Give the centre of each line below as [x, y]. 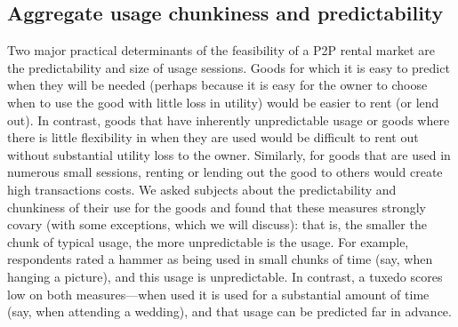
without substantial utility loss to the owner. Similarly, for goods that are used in [229, 154]
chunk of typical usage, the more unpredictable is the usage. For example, [208, 241]
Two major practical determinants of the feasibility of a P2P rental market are [221, 50]
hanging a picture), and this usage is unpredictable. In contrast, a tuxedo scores [225, 276]
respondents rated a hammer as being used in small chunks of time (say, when [220, 259]
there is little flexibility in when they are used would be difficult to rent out [213, 137]
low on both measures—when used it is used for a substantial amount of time [218, 294]
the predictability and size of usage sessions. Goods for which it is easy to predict [229, 67]
